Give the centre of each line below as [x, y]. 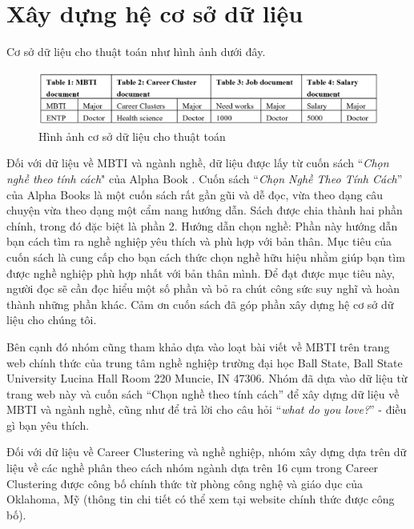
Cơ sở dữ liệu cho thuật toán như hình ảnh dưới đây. [136, 52]
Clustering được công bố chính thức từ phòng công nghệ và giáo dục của [185, 483]
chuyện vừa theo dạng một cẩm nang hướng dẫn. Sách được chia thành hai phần [205, 210]
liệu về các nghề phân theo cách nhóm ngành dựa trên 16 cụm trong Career [193, 468]
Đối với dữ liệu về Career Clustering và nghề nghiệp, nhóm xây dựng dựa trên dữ [207, 452]
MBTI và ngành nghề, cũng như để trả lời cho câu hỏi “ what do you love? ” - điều [207, 409]
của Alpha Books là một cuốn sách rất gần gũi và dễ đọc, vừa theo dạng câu [195, 194]
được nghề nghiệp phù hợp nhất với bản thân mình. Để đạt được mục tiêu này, [201, 273]
